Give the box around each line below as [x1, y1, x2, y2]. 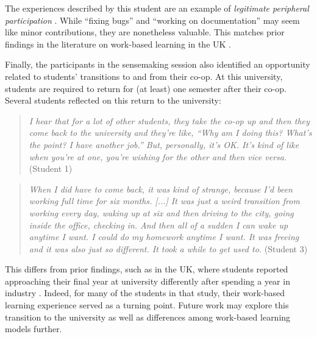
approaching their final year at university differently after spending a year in [5, 274, 290, 287]
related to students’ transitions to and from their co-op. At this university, [5, 69, 283, 82]
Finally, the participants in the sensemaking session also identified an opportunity [5, 58, 310, 71]
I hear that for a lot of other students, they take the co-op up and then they [29, 114, 310, 127]
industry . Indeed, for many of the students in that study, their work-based [5, 286, 285, 299]
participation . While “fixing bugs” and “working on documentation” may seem [5, 13, 300, 26]
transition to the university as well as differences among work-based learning [5, 310, 291, 323]
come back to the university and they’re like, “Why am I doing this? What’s [29, 126, 312, 139]
